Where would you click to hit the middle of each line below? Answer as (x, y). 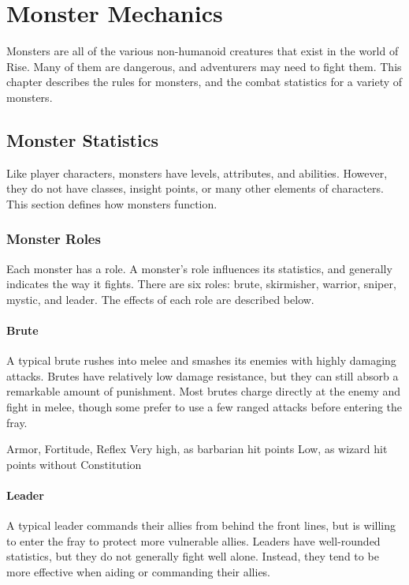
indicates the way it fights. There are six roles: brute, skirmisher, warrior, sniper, (201, 284)
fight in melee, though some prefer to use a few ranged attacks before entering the (204, 407)
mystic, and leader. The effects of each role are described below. (160, 299)
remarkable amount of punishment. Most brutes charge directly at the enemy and (204, 391)
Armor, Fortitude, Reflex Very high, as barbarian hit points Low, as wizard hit (197, 449)
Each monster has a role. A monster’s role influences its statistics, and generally (199, 268)
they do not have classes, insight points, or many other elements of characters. (195, 188)
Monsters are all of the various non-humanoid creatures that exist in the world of (203, 51)
